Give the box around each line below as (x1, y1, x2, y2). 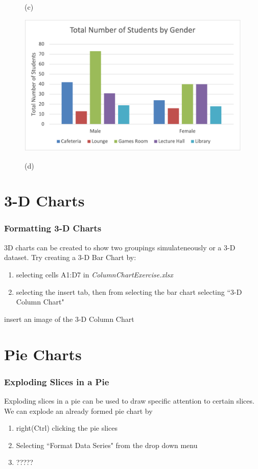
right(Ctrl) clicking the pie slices (16, 423, 118, 433)
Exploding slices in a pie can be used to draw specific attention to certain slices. (4, 395, 254, 406)
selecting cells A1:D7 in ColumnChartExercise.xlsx (16, 269, 173, 279)
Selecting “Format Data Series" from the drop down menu (16, 439, 198, 450)
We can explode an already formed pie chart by (4, 405, 153, 416)
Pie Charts (4, 343, 82, 364)
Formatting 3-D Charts (4, 222, 102, 235)
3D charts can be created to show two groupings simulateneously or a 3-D (4, 242, 236, 252)
